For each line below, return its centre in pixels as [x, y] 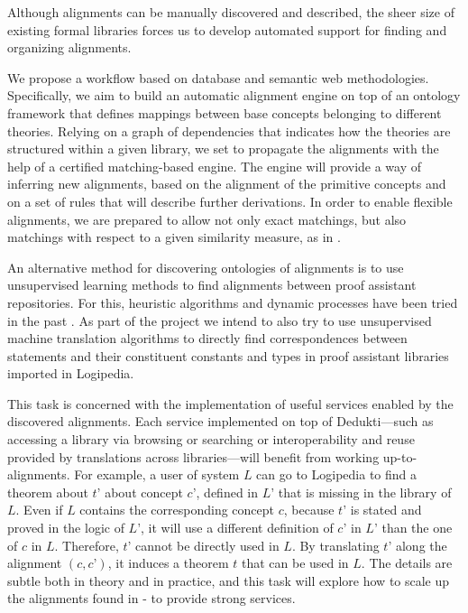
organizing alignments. [69, 47]
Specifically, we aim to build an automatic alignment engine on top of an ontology [234, 95]
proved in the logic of [66, 528]
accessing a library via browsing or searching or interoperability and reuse [211, 439]
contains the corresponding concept [177, 510]
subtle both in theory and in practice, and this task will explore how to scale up [229, 580]
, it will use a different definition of [237, 528]
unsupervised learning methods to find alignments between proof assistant [212, 285]
